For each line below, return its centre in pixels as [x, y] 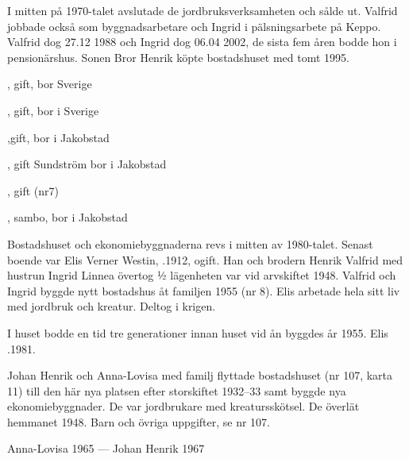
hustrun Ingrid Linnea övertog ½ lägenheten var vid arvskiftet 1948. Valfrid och [202, 275]
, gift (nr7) [33, 190]
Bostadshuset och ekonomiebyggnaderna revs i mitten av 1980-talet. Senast [190, 243]
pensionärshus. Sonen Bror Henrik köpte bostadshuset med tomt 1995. [178, 57]
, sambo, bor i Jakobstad [68, 217]
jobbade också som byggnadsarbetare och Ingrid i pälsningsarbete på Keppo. [194, 26]
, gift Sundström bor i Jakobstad [87, 164]
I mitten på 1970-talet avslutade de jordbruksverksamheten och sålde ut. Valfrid [203, 10]
